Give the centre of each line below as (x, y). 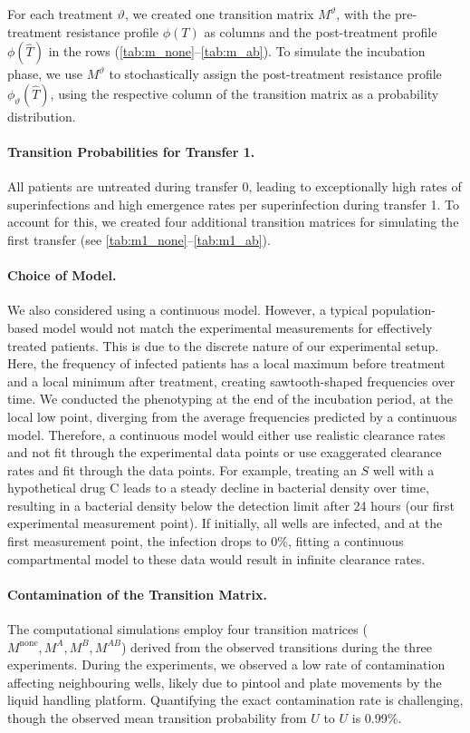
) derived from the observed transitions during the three (277, 646)
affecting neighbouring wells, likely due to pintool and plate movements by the (225, 682)
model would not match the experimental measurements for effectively (237, 327)
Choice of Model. (62, 275)
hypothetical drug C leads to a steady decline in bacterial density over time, (218, 488)
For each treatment (60, 14)
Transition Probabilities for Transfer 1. (131, 151)
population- (403, 310)
